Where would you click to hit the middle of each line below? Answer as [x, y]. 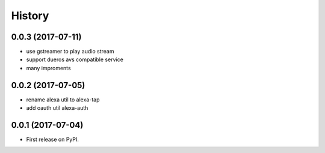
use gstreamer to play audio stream [70, 52]
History [30, 16]
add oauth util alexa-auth [57, 108]
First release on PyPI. [53, 139]
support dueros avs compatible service [75, 59]
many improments [49, 68]
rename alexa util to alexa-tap [63, 100]
